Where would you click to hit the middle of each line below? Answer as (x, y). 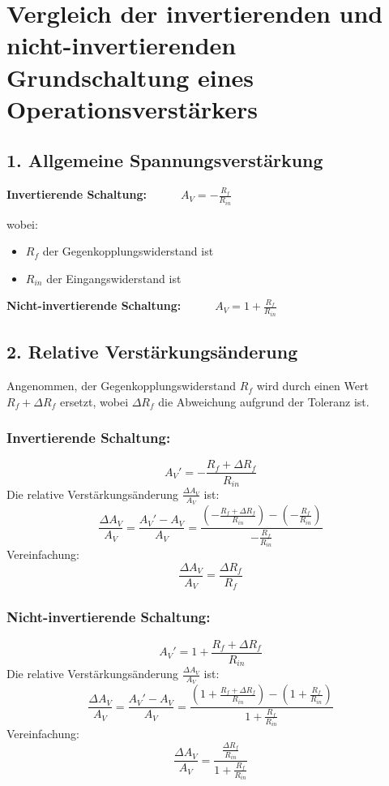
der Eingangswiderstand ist (114, 278)
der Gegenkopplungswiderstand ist (128, 251)
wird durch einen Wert (312, 386)
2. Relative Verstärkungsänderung (152, 352)
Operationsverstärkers (132, 108)
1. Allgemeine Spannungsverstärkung (165, 160)
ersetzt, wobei (94, 401)
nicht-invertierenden (122, 45)
